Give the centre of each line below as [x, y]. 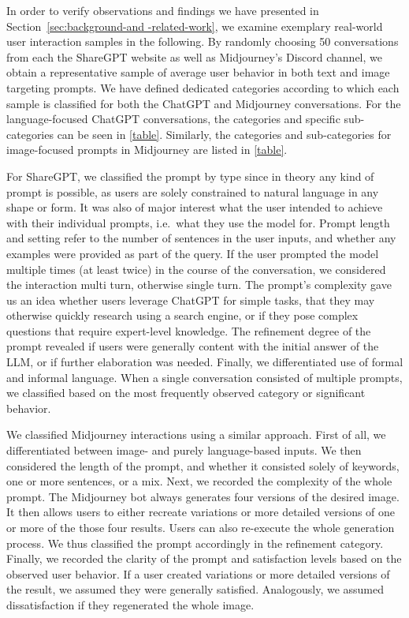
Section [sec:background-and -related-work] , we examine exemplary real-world [195, 26]
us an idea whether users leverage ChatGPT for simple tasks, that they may [191, 300]
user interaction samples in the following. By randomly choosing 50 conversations [203, 41]
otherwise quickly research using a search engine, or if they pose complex [182, 315]
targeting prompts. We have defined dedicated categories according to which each [203, 87]
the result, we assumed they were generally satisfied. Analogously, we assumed [195, 589]
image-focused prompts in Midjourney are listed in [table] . [147, 150]
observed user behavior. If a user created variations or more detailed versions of [198, 573]
